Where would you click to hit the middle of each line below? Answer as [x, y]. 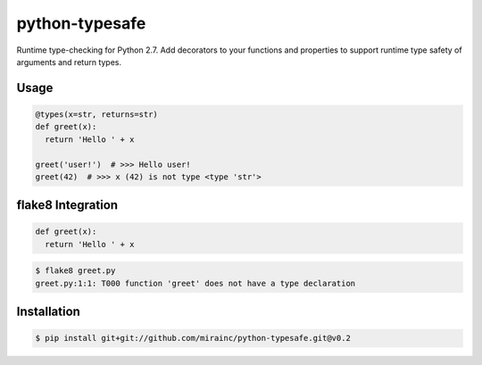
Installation [48, 312]
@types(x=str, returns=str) [96, 114]
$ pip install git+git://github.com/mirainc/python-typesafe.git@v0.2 [193, 338]
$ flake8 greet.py [75, 271]
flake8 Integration [67, 205]
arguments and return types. [69, 62]
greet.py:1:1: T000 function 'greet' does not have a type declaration [195, 283]
